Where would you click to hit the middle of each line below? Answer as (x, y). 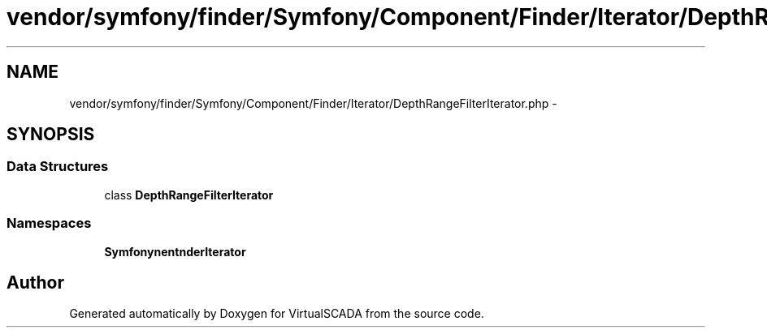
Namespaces (49, 223)
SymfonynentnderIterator (175, 251)
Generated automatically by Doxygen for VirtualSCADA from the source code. (277, 314)
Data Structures (58, 167)
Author (35, 282)
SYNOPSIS (51, 135)
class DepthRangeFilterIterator (189, 195)
